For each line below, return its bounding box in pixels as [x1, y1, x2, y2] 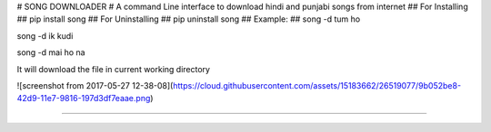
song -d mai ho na [16, 47, 85, 58]
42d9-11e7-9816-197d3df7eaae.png [16, 93, 151, 104]
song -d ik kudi [16, 30, 74, 41]
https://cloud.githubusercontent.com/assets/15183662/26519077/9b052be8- [173, 80, 462, 90]
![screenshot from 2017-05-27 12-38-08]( [16, 80, 174, 90]
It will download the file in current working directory [16, 63, 211, 74]
